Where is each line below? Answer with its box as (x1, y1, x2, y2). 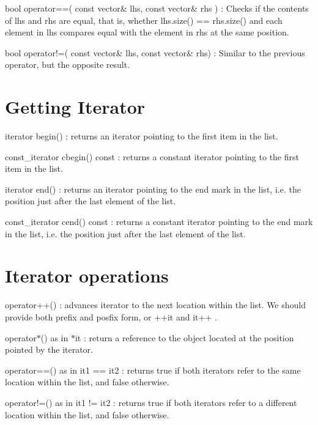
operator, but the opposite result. (5, 58, 130, 71)
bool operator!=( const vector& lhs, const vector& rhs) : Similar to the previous (5, 46, 305, 59)
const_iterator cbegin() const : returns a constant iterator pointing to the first (5, 150, 299, 163)
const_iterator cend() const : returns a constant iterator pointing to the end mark (5, 215, 313, 228)
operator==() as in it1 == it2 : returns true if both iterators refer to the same (5, 363, 301, 376)
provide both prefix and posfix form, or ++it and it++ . (5, 310, 217, 323)
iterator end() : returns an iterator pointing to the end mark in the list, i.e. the (5, 182, 301, 195)
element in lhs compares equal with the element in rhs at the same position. (5, 26, 289, 39)
